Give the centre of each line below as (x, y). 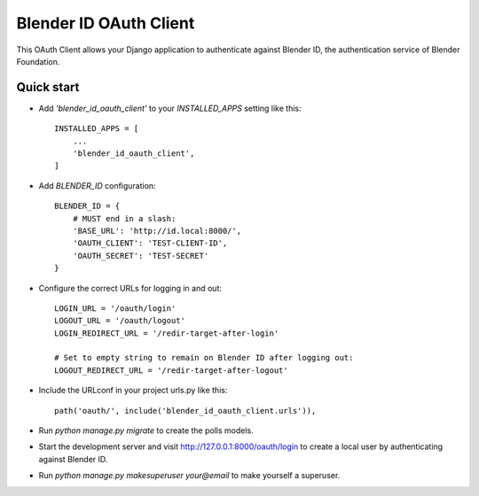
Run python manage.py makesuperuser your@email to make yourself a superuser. (189, 476)
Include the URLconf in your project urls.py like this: (133, 391)
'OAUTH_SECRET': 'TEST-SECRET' (141, 256)
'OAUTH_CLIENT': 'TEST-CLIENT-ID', (150, 243)
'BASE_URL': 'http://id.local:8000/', (157, 231)
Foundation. (38, 61)
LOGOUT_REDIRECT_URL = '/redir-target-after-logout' (171, 370)
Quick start (48, 87)
